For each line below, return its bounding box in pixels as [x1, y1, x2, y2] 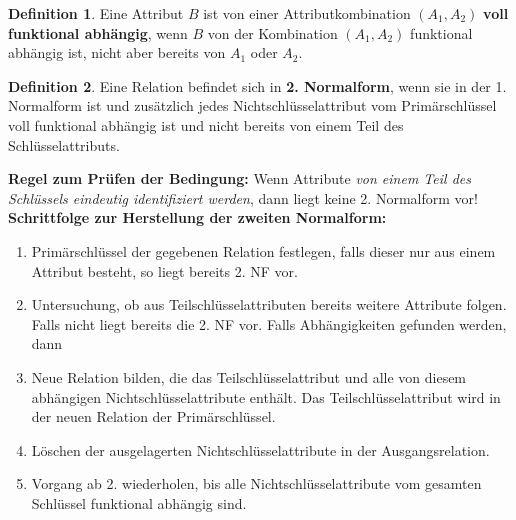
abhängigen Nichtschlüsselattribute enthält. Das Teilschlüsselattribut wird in [31, 386, 501, 407]
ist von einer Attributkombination [203, 3, 411, 23]
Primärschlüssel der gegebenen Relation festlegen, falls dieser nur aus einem [31, 240, 496, 261]
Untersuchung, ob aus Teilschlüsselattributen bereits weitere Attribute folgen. [31, 294, 507, 315]
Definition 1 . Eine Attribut [8, 3, 184, 23]
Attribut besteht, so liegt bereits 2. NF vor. [31, 260, 298, 281]
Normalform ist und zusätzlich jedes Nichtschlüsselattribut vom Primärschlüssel [8, 95, 497, 116]
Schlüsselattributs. [8, 134, 120, 155]
